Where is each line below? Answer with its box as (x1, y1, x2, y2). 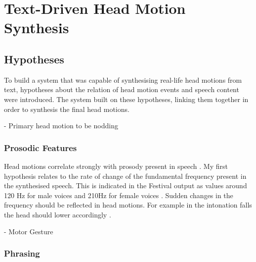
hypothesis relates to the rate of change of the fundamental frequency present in (4, 170, 247, 181)
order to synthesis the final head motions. (4, 104, 129, 114)
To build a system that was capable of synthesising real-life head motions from (4, 74, 242, 85)
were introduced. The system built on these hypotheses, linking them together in (4, 94, 249, 104)
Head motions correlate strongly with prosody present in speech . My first (4, 160, 228, 171)
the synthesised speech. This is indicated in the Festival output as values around (4, 180, 247, 191)
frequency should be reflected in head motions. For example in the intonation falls (4, 200, 252, 210)
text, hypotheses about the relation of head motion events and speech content (4, 84, 239, 95)
